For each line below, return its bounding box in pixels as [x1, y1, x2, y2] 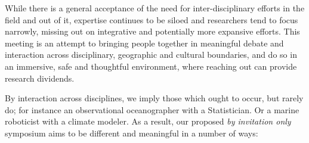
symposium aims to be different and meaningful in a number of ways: [5, 126, 258, 139]
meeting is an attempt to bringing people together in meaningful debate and [5, 36, 284, 49]
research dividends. [5, 71, 75, 84]
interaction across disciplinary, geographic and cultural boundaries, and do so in [5, 48, 297, 61]
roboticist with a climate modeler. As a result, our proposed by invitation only [5, 115, 291, 128]
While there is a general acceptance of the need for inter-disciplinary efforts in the [5, 2, 305, 14]
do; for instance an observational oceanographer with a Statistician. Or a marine [5, 103, 299, 116]
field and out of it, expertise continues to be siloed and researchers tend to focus [5, 13, 298, 26]
